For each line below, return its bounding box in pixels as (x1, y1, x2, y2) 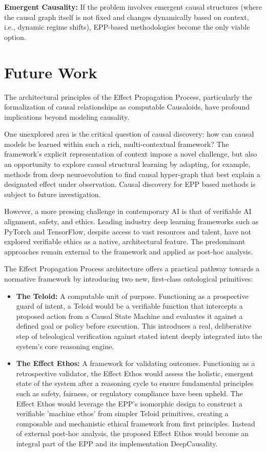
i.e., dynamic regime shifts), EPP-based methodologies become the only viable (4, 21, 250, 32)
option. (4, 31, 26, 42)
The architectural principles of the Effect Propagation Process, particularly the (4, 91, 252, 102)
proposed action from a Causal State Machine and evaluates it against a (16, 310, 243, 321)
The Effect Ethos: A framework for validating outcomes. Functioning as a (16, 358, 255, 369)
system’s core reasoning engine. (16, 340, 114, 351)
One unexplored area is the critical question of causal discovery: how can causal (4, 128, 254, 139)
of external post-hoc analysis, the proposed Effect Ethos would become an (16, 428, 249, 439)
